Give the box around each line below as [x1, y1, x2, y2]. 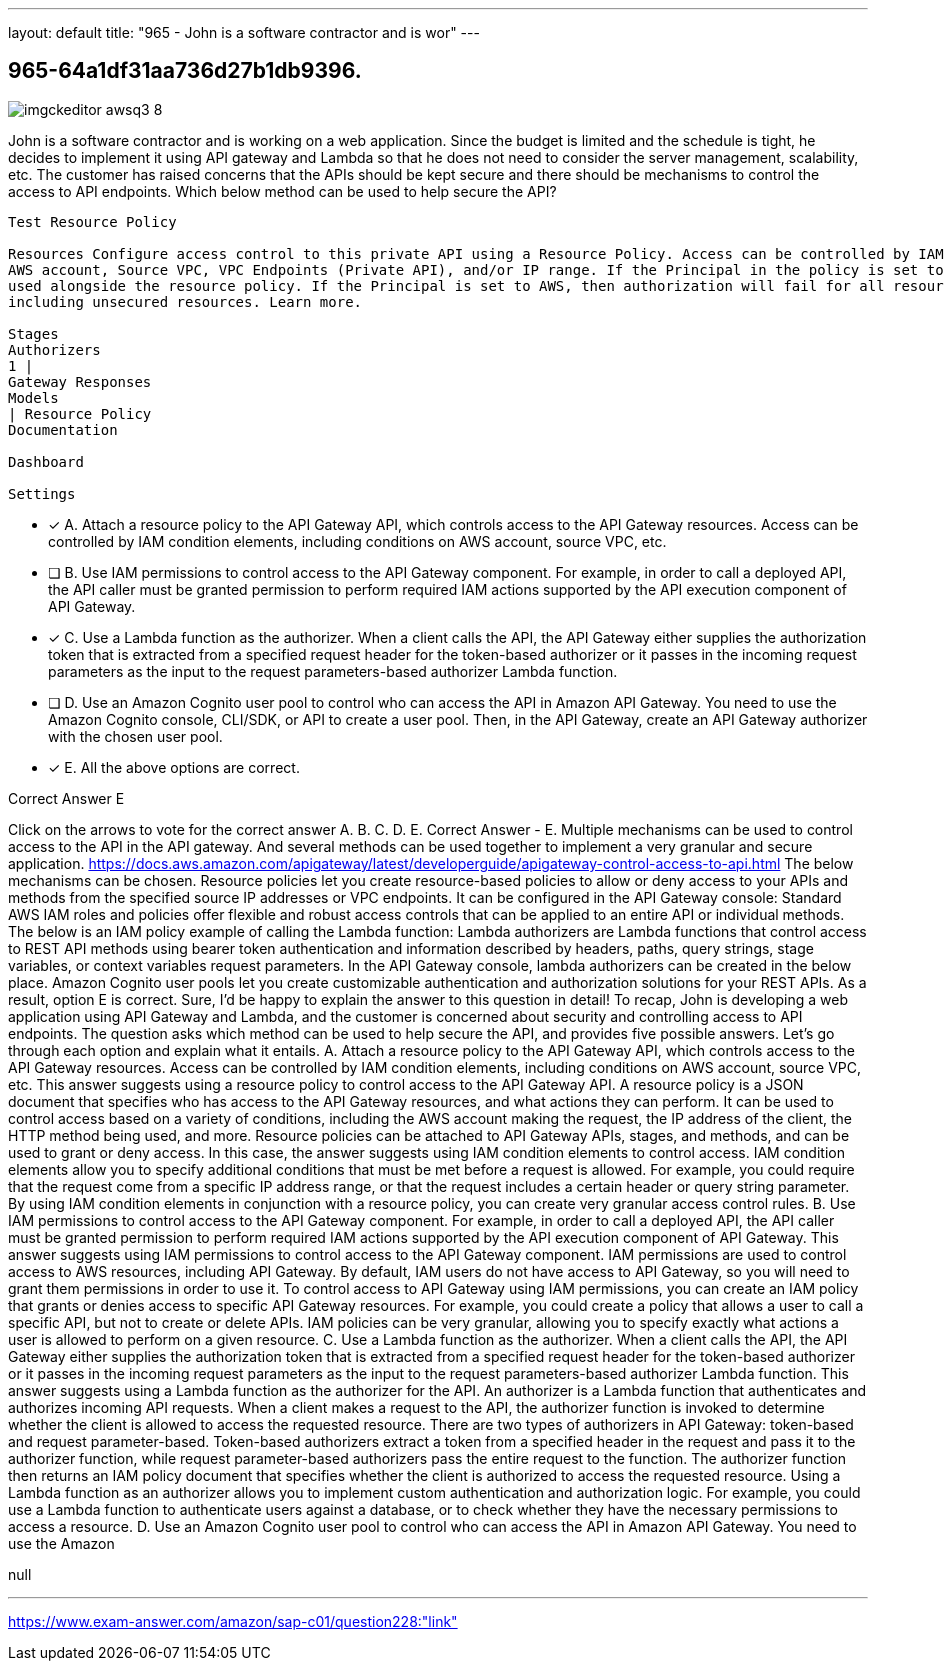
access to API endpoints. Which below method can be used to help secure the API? [8, 182, 557, 200]
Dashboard [8, 453, 84, 470]
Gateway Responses [8, 373, 152, 390]
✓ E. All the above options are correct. [48, 758, 300, 776]
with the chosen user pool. [48, 727, 223, 745]
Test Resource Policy [8, 213, 177, 230]
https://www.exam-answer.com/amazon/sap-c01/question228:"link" [8, 1612, 458, 1630]
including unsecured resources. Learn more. [8, 293, 363, 310]
